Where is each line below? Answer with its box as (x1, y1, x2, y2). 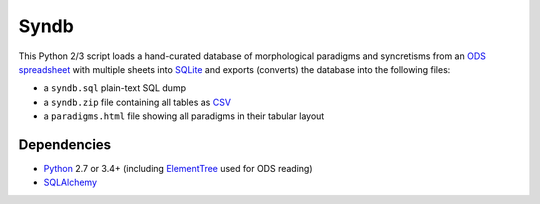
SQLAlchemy (43, 176, 98, 189)
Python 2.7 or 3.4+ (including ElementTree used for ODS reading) (43, 163, 314, 175)
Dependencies (18, 136, 112, 153)
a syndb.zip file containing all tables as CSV (43, 96, 232, 108)
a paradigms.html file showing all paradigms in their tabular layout (43, 110, 325, 122)
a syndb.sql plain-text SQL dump (43, 82, 187, 94)
